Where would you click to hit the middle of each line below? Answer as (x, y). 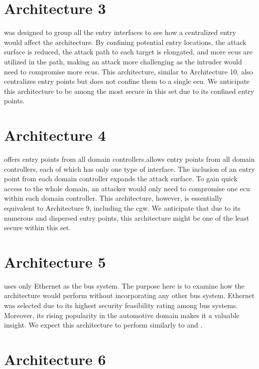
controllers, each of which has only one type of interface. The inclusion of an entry (129, 169)
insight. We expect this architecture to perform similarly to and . (103, 325)
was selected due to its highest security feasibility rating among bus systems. (121, 305)
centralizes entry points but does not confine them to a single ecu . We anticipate (127, 81)
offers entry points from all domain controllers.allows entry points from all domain (129, 159)
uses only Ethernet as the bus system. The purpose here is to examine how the (124, 285)
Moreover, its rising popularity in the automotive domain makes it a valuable (122, 315)
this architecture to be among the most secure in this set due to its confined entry (129, 91)
